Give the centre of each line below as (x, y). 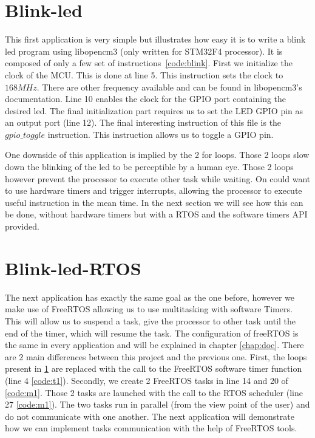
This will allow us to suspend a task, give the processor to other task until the (151, 320)
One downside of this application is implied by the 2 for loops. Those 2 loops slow (157, 155)
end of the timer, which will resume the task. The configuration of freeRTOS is (152, 333)
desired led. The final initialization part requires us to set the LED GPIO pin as (154, 110)
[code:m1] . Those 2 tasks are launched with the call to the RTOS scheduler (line (154, 392)
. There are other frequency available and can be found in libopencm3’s (169, 87)
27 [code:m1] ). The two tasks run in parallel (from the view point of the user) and (157, 404)
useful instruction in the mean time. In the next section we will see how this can (154, 202)
